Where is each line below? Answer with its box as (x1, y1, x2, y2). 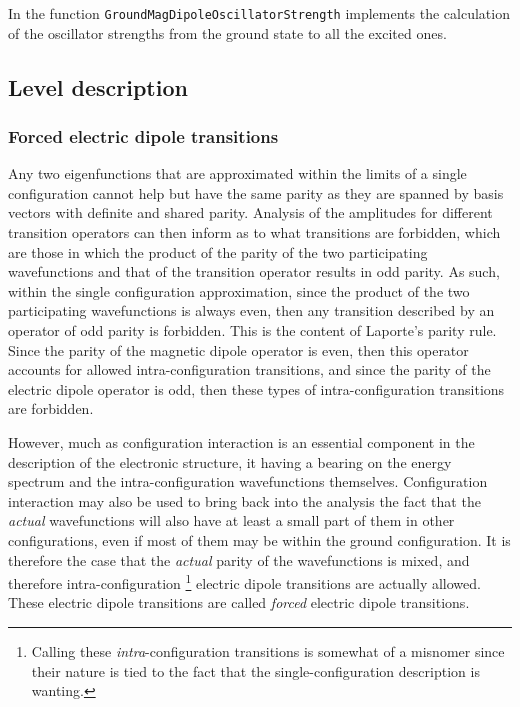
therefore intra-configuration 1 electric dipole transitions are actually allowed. (8, 570, 481, 593)
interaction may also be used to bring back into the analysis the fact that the (8, 490, 481, 511)
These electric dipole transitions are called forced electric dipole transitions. (8, 592, 470, 613)
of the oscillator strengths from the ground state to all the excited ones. (8, 22, 447, 43)
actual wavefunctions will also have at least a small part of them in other (8, 510, 455, 531)
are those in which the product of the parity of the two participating (8, 241, 428, 262)
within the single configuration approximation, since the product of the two (8, 280, 470, 301)
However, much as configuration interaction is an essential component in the (8, 431, 475, 452)
